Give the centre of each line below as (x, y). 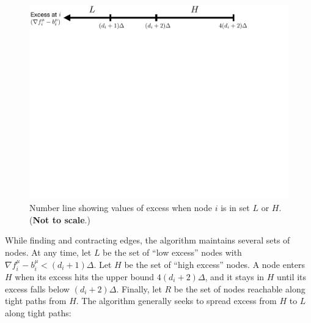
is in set (235, 208)
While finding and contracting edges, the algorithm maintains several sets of (148, 240)
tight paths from (36, 301)
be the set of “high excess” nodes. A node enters (214, 264)
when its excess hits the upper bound (85, 276)
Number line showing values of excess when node (121, 208)
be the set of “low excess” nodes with (172, 252)
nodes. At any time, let (48, 252)
